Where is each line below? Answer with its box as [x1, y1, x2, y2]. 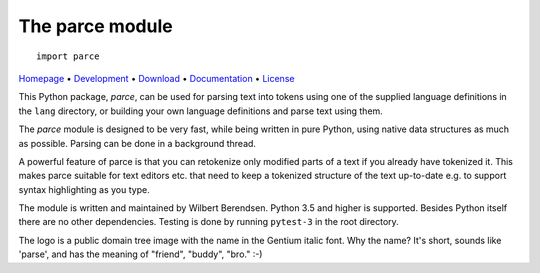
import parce [36, 50, 100, 62]
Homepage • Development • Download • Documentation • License [18, 72, 295, 84]
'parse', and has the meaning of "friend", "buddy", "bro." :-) [18, 248, 263, 260]
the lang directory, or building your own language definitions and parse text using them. [18, 105, 384, 117]
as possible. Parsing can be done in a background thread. [18, 137, 257, 149]
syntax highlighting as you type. [18, 183, 150, 195]
